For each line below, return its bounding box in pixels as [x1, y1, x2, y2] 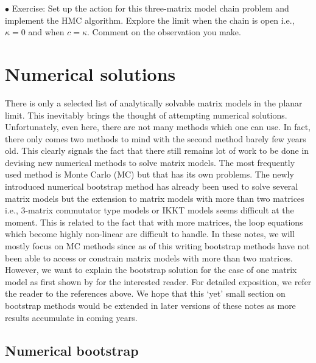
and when [28, 26, 65, 38]
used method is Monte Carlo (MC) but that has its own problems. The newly [5, 168, 294, 181]
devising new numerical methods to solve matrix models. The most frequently [5, 156, 295, 168]
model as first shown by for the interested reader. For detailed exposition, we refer [5, 275, 312, 288]
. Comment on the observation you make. [86, 26, 241, 38]
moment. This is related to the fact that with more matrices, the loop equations [5, 215, 303, 228]
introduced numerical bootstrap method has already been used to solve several [5, 180, 298, 193]
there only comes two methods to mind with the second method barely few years [5, 132, 306, 145]
